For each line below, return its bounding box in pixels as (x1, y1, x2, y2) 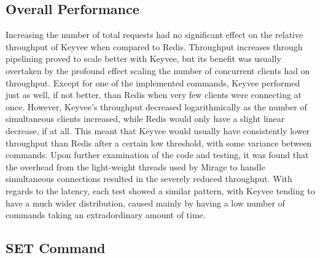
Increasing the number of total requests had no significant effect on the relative (6, 28, 303, 41)
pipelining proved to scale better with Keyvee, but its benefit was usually (6, 52, 281, 65)
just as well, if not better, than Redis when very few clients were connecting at (6, 88, 302, 101)
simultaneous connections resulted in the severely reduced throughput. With (6, 172, 292, 185)
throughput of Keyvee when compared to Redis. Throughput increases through (6, 40, 303, 53)
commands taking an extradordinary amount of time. (6, 208, 206, 221)
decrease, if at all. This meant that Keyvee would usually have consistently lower (6, 124, 310, 137)
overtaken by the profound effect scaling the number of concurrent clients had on (6, 64, 310, 77)
